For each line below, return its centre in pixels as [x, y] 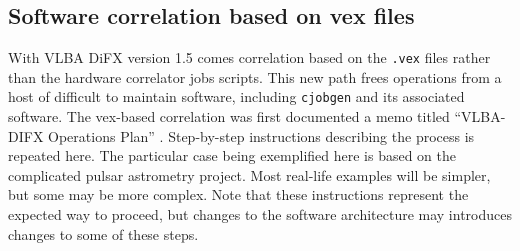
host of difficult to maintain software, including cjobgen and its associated [236, 96]
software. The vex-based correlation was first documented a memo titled [229, 116]
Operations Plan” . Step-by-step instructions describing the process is [261, 135]
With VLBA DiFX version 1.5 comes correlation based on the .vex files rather [249, 57]
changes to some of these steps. [103, 233]
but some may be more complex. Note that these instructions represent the [238, 194]
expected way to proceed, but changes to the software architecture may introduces [260, 214]
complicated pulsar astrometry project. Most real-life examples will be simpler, [249, 174]
